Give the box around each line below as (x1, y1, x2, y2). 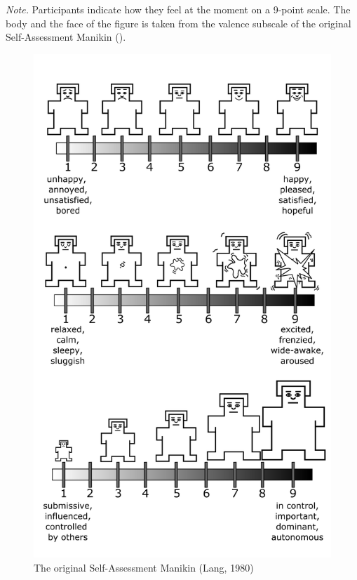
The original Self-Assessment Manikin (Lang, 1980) (34, 560, 254, 575)
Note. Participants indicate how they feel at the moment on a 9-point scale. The (6, 2, 351, 16)
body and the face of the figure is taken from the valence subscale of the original (6, 15, 351, 30)
